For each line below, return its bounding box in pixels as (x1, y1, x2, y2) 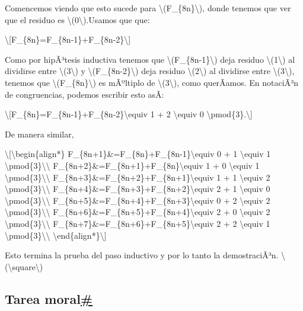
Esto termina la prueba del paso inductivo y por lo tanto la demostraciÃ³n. (5, 249, 279, 261)
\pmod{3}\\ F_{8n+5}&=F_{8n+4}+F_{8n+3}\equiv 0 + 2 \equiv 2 (5, 194, 270, 206)
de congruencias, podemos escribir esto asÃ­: (5, 88, 164, 100)
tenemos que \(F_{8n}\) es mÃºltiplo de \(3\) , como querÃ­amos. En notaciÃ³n (5, 76, 298, 88)
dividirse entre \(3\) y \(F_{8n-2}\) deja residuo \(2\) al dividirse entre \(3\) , (5, 65, 295, 77)
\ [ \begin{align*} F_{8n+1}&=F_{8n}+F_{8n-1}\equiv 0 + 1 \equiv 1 (5, 148, 271, 160)
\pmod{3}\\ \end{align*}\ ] (5, 229, 107, 241)
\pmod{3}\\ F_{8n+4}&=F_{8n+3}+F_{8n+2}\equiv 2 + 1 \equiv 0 (5, 182, 270, 195)
